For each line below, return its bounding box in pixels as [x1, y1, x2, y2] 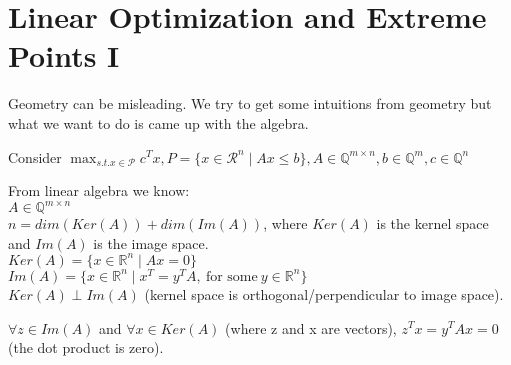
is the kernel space [376, 213, 489, 234]
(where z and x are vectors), [225, 317, 397, 338]
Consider [8, 146, 62, 167]
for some [205, 269, 258, 284]
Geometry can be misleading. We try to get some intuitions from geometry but [8, 93, 492, 114]
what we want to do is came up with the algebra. [8, 112, 309, 133]
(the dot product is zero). [8, 337, 164, 358]
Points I [8, 35, 120, 76]
